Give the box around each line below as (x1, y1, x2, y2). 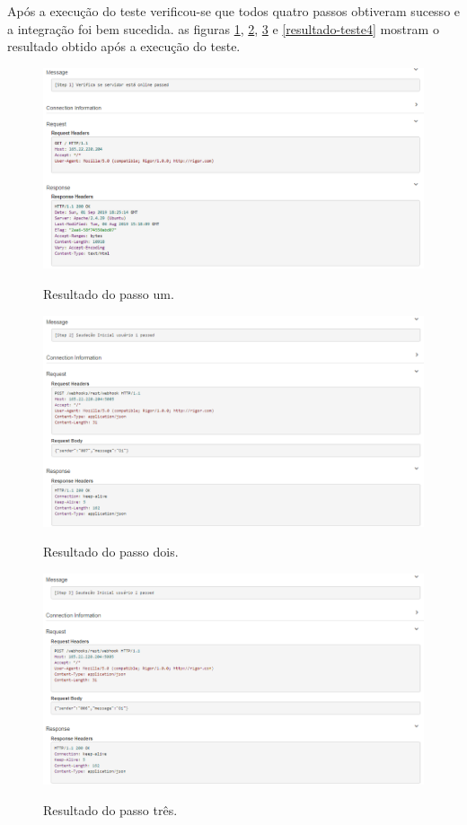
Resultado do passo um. (43, 284, 174, 303)
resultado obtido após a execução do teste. (7, 37, 241, 56)
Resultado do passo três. (43, 800, 178, 819)
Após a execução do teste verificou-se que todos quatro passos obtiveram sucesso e (7, 2, 461, 20)
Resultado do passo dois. (43, 542, 179, 561)
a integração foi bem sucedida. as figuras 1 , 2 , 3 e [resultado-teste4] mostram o (7, 19, 439, 38)
